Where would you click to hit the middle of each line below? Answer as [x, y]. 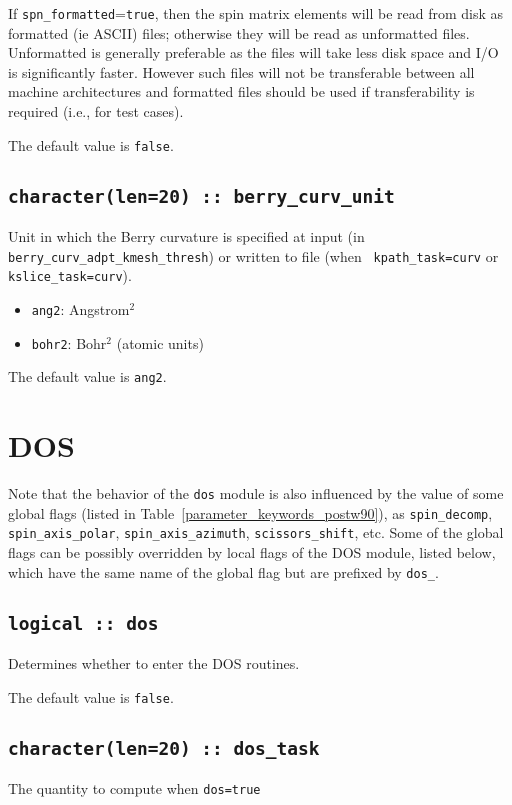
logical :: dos [83, 623]
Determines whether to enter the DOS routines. [154, 663]
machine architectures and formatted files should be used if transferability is [241, 91]
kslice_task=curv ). [70, 275]
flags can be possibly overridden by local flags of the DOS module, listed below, [252, 552]
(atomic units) [160, 342]
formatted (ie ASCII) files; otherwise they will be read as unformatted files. [239, 32]
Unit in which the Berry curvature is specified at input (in [186, 236]
